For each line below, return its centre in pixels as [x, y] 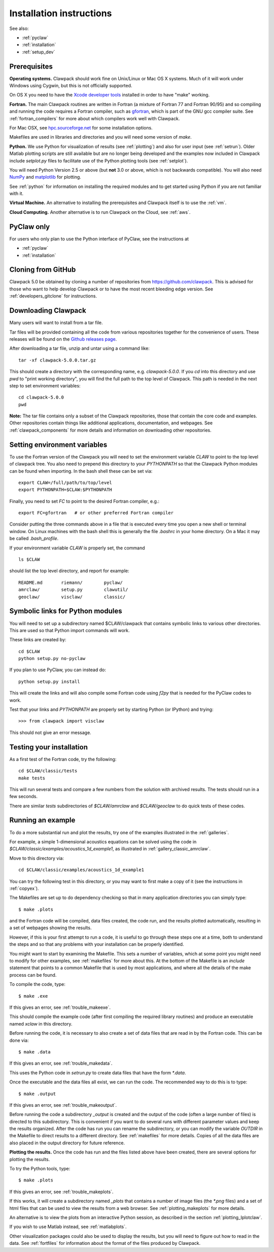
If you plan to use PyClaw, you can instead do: [58, 670]
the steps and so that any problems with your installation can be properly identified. [97, 944]
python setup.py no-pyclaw [52, 658]
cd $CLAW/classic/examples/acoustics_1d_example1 [81, 870]
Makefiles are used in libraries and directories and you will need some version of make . [101, 137]
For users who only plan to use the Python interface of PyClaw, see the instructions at [99, 239]
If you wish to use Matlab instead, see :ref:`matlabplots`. [68, 1227]
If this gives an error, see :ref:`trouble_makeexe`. [60, 1007]
